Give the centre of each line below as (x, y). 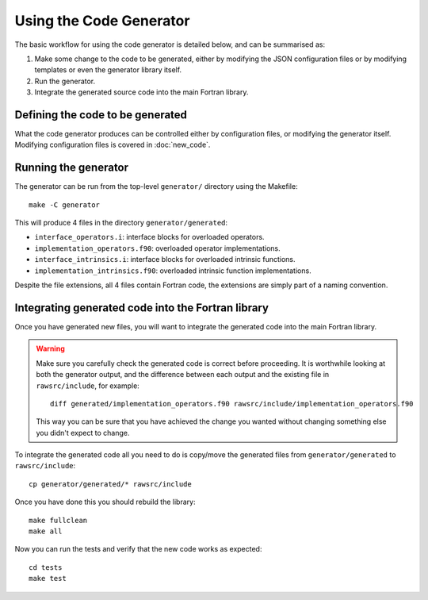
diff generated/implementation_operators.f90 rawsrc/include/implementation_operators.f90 (232, 404)
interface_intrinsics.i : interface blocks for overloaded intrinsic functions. (165, 260)
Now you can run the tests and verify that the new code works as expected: (138, 549)
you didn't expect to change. (83, 433)
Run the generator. (65, 81)
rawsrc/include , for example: (88, 386)
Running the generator (72, 168)
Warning (50, 348)
